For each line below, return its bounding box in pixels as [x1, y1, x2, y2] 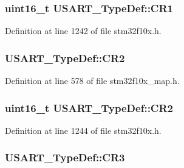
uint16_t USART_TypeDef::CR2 [5, 100, 173, 115]
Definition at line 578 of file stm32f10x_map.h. [5, 74, 180, 87]
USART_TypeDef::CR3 [5, 150, 125, 165]
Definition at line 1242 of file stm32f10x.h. [5, 24, 162, 37]
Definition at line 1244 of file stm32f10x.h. [5, 124, 162, 136]
